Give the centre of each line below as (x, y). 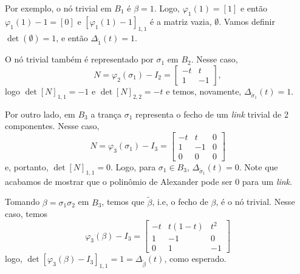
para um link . (267, 181)
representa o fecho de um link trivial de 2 (212, 114)
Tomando (22, 202)
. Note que (258, 167)
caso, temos (26, 214)
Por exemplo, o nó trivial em (58, 8)
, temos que (123, 202)
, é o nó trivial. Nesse (255, 202)
